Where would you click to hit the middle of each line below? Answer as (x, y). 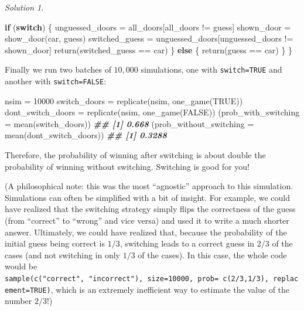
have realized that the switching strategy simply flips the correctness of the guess (150, 209)
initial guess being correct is (55, 243)
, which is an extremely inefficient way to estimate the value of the (170, 289)
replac (286, 279)
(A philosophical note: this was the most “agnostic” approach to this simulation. (149, 186)
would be (21, 266)
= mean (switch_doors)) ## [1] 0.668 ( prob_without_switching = (129, 123)
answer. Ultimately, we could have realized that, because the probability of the (146, 232)
